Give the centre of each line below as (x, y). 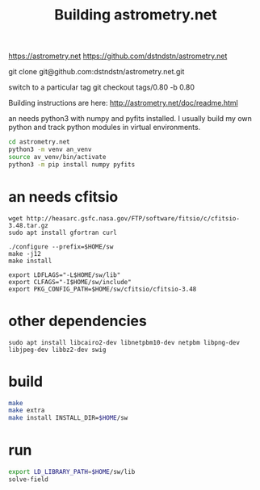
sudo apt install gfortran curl (63, 232)
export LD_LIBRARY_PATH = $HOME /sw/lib (72, 472)
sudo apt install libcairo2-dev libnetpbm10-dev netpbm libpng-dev (124, 342)
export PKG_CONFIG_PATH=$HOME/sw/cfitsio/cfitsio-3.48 (103, 289)
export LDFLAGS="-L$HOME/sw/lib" (65, 275)
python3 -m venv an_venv (50, 150)
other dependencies (78, 321)
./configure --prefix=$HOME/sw (61, 247)
